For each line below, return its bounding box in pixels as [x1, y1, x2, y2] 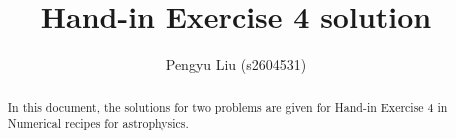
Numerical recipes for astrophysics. [7, 115, 189, 132]
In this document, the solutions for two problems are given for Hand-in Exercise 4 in [7, 98, 448, 115]
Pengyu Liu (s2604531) [165, 54, 307, 75]
